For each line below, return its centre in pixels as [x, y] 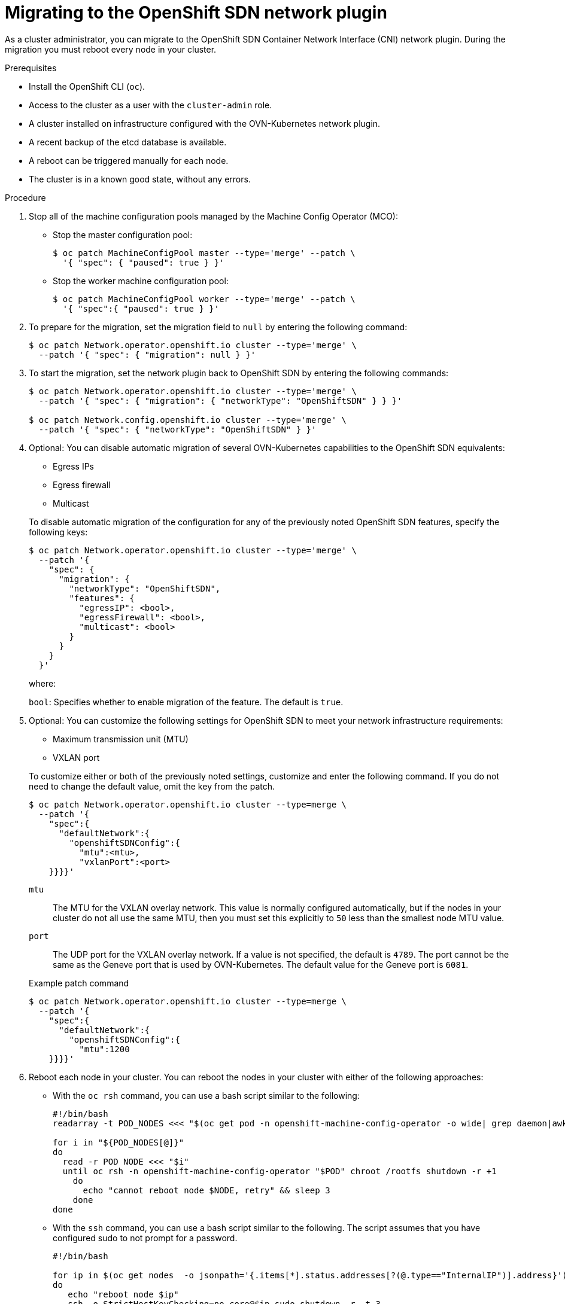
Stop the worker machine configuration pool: [141, 281]
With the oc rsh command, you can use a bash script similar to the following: [206, 1095]
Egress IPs [74, 466]
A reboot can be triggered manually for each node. [129, 160]
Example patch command [79, 983]
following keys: [58, 532]
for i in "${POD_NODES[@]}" [119, 1142]
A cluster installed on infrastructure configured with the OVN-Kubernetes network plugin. [205, 123]
